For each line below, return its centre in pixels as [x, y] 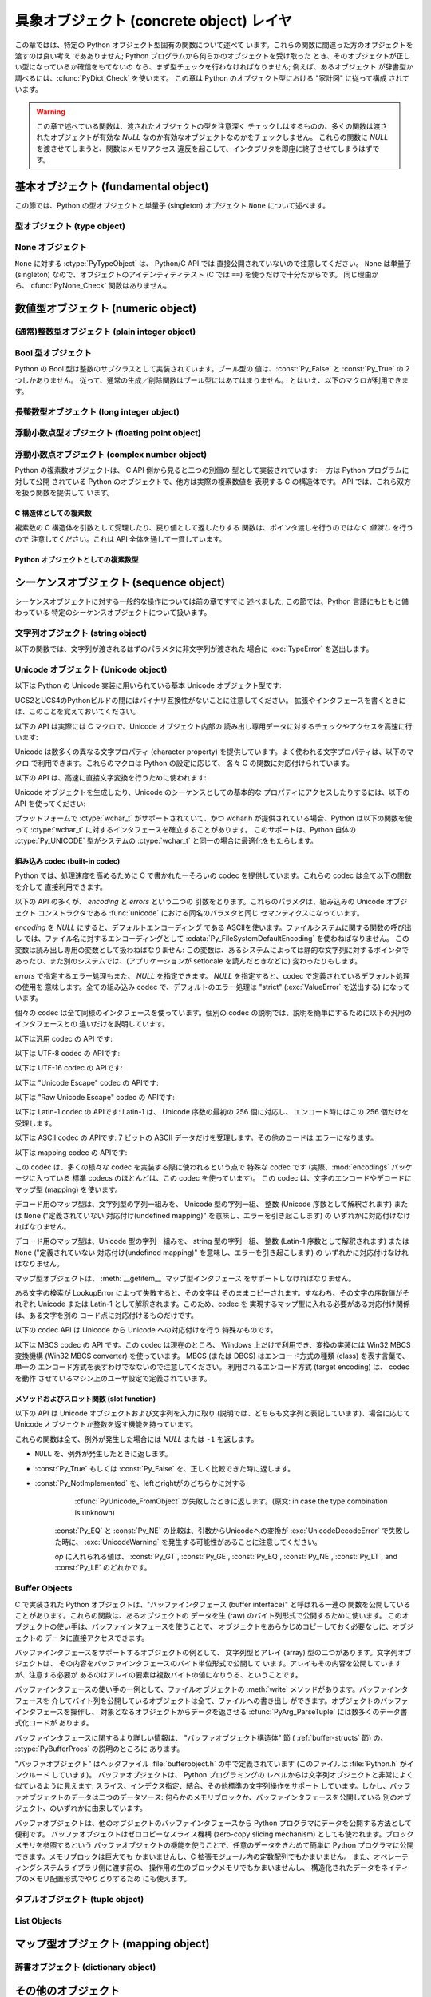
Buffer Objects [44, 1588]
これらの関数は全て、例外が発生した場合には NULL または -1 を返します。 [136, 1439]
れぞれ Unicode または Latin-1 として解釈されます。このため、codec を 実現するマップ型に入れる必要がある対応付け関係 [212, 1304]
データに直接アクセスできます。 [97, 1638]
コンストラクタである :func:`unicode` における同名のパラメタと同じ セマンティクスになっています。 [200, 913]
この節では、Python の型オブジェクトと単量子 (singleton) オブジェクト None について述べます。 [172, 205]
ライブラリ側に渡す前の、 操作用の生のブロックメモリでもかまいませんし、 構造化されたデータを [222, 1868]
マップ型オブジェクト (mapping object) [113, 1944]
